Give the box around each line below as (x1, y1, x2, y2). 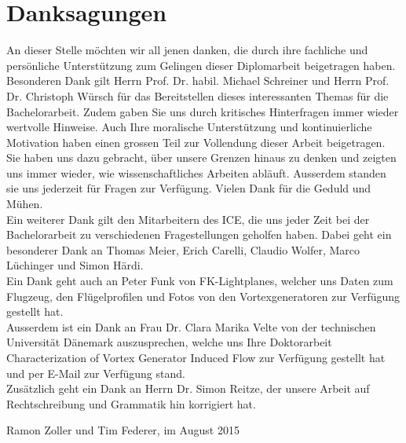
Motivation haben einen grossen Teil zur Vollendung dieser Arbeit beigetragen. (6, 134, 386, 150)
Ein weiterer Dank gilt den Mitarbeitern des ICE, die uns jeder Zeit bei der (6, 211, 370, 227)
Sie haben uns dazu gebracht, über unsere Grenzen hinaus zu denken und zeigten (6, 149, 397, 166)
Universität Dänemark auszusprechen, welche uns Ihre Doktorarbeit (6, 334, 332, 350)
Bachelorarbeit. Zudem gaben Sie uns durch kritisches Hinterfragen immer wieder (6, 103, 399, 119)
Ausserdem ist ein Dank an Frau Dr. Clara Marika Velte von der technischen (6, 318, 376, 335)
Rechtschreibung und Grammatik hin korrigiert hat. (6, 395, 256, 412)
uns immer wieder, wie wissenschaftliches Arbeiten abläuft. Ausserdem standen (6, 164, 386, 181)
